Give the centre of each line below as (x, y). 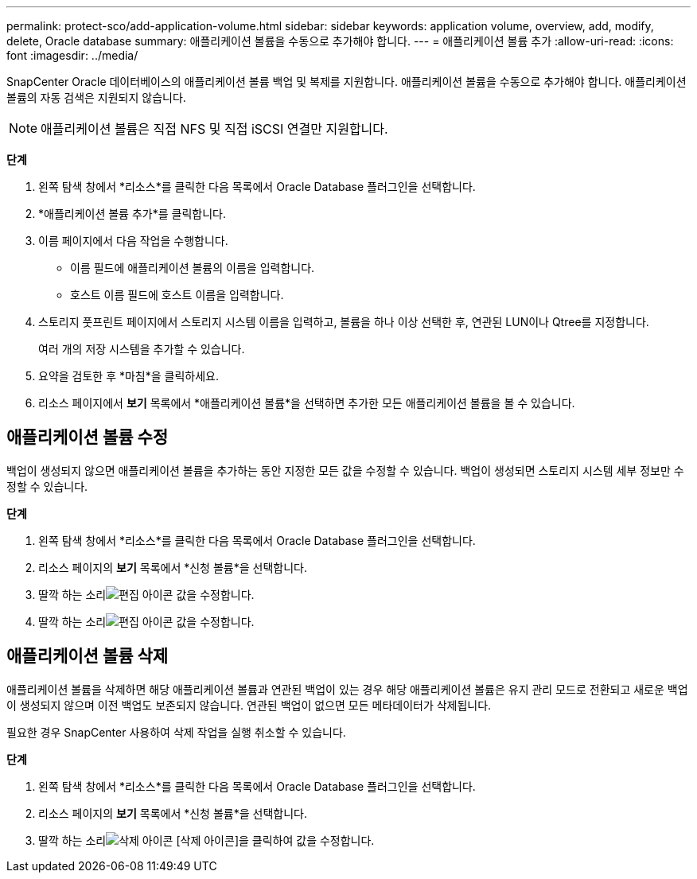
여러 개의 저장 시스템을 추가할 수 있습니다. (142, 349)
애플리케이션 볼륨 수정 (88, 438)
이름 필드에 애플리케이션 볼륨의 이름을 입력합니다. (193, 268)
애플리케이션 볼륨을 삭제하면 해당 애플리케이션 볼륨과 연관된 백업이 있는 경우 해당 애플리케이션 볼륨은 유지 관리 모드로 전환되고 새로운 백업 (347, 689)
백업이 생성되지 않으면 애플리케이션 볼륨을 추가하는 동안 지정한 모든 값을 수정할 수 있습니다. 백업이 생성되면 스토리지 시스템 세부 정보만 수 (345, 470)
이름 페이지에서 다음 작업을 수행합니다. (133, 241)
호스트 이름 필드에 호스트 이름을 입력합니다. (177, 295)
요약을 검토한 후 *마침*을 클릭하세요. (129, 376)
